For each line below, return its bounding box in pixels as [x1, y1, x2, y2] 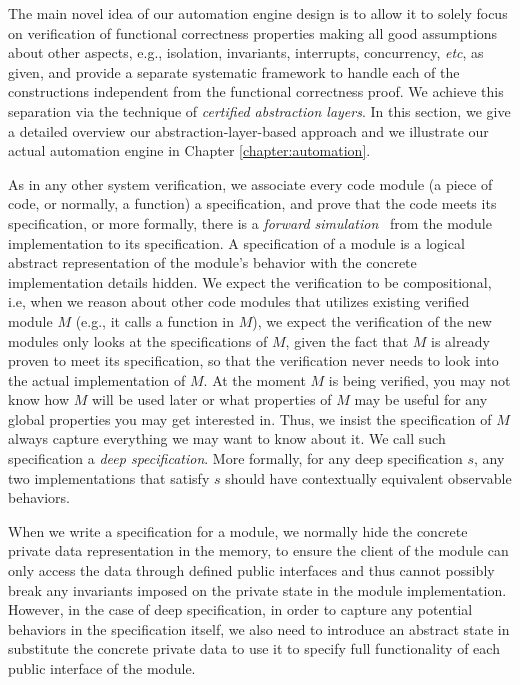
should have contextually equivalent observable [225, 467, 512, 488]
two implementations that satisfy [8, 467, 210, 488]
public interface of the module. [8, 658, 196, 678]
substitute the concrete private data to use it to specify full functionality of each [8, 638, 500, 659]
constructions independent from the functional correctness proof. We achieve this [8, 81, 504, 102]
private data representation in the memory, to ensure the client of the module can [8, 540, 509, 561]
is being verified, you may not [328, 369, 511, 390]
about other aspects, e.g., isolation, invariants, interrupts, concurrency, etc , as [8, 42, 484, 63]
